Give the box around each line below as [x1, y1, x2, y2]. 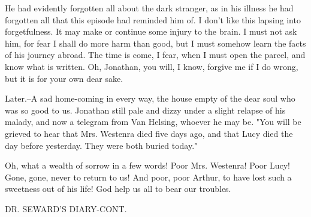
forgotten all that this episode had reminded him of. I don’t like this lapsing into [5, 13, 301, 26]
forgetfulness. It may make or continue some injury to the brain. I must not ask [5, 25, 297, 38]
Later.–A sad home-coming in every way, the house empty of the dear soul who [5, 92, 295, 105]
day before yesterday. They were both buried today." [5, 139, 198, 151]
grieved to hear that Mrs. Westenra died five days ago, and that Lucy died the [5, 127, 293, 139]
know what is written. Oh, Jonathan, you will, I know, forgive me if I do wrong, [5, 60, 298, 72]
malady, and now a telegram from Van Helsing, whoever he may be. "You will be [5, 115, 301, 128]
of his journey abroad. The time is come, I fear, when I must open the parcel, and [5, 48, 306, 61]
